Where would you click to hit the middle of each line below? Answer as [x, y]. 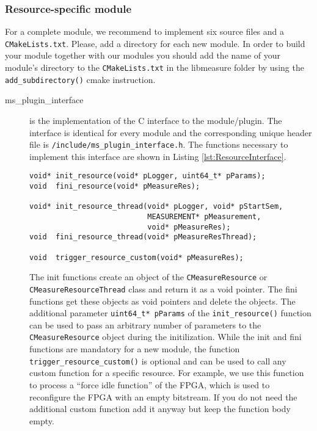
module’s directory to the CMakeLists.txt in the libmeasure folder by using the [155, 67]
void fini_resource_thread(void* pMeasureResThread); [143, 237]
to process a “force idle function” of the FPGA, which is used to [150, 384]
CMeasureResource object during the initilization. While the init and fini [166, 337]
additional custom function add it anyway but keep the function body [160, 409]
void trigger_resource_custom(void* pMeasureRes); [137, 257]
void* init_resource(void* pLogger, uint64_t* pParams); [148, 176]
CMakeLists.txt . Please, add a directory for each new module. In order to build [155, 43]
